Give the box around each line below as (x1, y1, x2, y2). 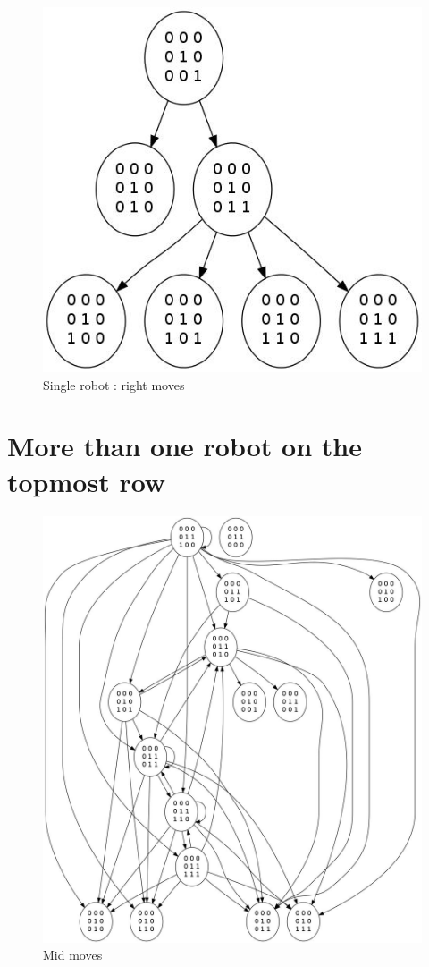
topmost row (7, 462, 166, 499)
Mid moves (43, 946, 103, 964)
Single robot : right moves (43, 375, 185, 394)
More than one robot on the (7, 428, 362, 464)
